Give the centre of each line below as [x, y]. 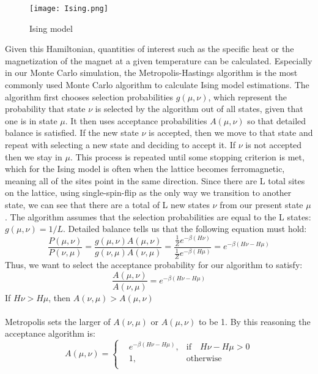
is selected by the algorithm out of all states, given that [199, 109]
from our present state [261, 204]
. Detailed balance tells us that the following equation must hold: [185, 229]
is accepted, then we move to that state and [231, 133]
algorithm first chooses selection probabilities [89, 96]
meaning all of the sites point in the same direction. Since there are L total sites [155, 180]
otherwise [204, 359]
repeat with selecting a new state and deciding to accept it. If [120, 144]
